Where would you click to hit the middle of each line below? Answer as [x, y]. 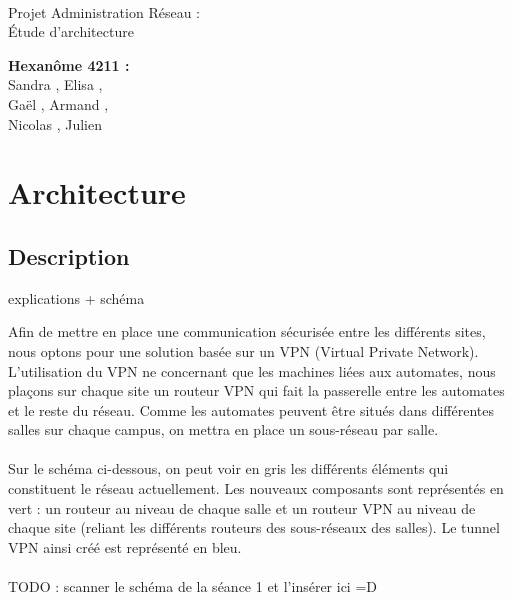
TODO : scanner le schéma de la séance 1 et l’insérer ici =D [193, 586]
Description [69, 255]
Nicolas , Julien [55, 123]
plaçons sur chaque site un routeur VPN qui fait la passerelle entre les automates [256, 390]
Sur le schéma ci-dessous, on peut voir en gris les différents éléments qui [228, 468]
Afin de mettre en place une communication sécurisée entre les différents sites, [247, 331]
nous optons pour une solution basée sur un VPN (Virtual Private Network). [243, 350]
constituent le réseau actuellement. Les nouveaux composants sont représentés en [256, 488]
